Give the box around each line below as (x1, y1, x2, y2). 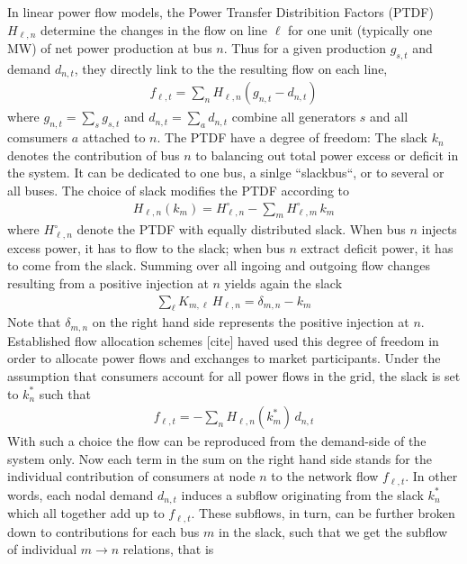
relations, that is (122, 540, 214, 559)
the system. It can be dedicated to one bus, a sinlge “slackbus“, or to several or (7, 163, 445, 182)
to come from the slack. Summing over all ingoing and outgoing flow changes (7, 256, 430, 275)
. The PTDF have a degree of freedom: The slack (157, 128, 428, 147)
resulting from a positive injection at (7, 273, 209, 292)
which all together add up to (7, 504, 165, 523)
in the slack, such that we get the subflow (218, 522, 448, 541)
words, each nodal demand (7, 485, 154, 504)
